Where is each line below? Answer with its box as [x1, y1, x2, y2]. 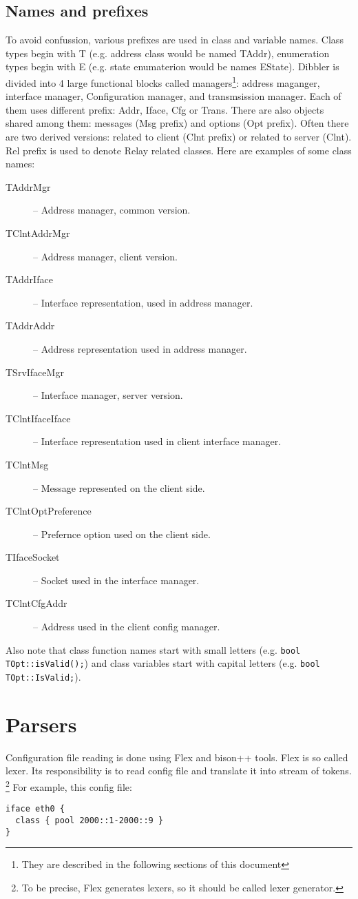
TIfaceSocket [6, 550, 60, 564]
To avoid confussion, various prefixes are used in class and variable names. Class [6, 32, 344, 47]
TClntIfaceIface [6, 411, 71, 425]
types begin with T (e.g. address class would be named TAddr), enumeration [6, 45, 330, 60]
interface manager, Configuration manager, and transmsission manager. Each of [6, 89, 341, 103]
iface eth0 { [6, 804, 65, 814]
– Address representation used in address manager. [33, 341, 247, 355]
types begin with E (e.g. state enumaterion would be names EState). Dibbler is [6, 59, 339, 74]
